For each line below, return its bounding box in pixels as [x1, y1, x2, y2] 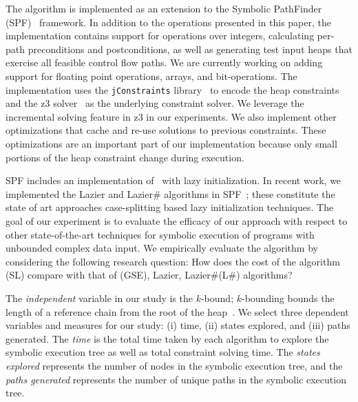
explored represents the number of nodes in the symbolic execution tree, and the [6, 358, 343, 372]
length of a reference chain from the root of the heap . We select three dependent [6, 304, 349, 319]
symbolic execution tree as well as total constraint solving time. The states [6, 345, 320, 359]
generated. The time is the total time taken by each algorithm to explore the [6, 331, 329, 345]
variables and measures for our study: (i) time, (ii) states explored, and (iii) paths [6, 318, 350, 332]
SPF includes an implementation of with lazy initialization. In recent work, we [6, 173, 341, 188]
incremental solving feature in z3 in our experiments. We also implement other [6, 109, 337, 123]
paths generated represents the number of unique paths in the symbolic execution [6, 372, 346, 386]
